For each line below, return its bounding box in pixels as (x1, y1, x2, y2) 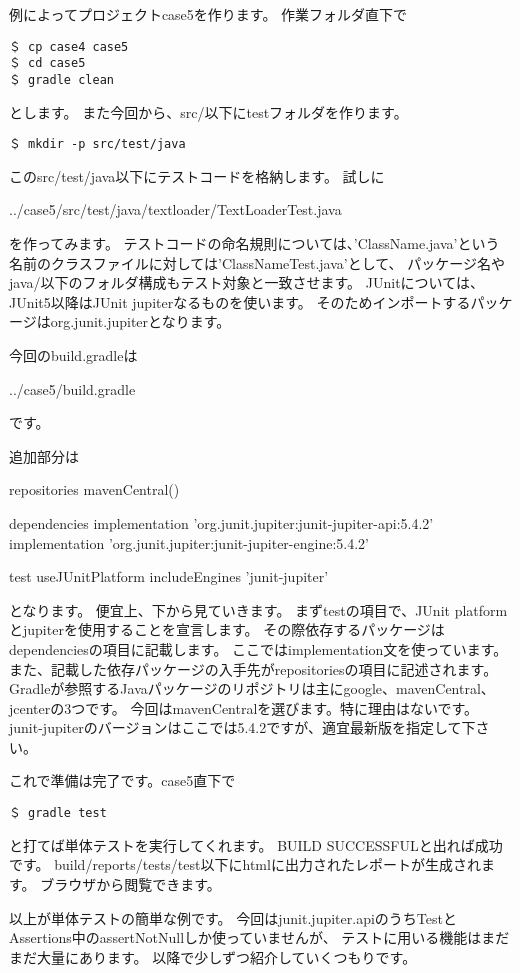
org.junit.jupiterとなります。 (50, 311, 231, 332)
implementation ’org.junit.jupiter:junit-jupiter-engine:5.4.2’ (9, 532, 369, 553)
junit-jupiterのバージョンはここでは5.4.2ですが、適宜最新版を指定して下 (9, 717, 476, 738)
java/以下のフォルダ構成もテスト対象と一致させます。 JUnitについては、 (9, 272, 484, 293)
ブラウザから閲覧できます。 (40, 873, 221, 894)
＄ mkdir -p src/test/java (9, 137, 186, 152)
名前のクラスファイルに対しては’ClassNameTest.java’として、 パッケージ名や (9, 252, 505, 273)
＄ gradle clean (9, 72, 114, 87)
